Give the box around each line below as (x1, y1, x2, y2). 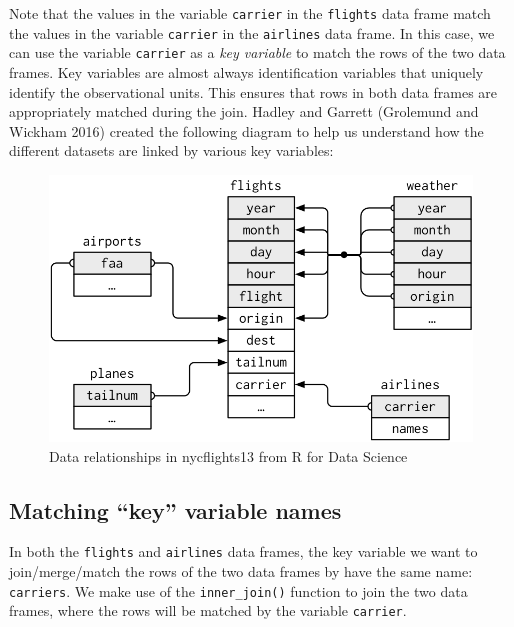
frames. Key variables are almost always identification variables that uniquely (9, 61, 484, 82)
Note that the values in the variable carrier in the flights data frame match (9, 3, 491, 23)
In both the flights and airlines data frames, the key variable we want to (9, 541, 478, 562)
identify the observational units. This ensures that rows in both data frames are (9, 81, 498, 102)
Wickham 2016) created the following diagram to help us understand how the (9, 120, 484, 141)
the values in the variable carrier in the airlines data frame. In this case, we (9, 22, 495, 43)
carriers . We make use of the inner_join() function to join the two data (9, 580, 468, 601)
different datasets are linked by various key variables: (9, 140, 334, 161)
